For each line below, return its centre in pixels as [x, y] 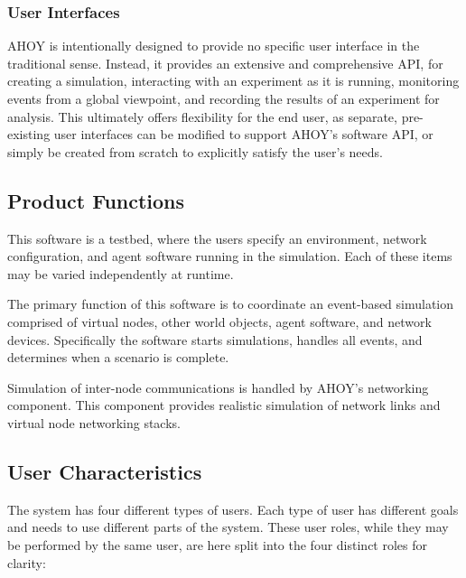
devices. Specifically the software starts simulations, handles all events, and [215, 339]
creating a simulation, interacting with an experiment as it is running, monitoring [233, 81]
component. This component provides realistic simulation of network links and [224, 405]
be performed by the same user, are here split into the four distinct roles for [218, 544]
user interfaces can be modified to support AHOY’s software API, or [243, 134]
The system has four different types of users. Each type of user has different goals [233, 509]
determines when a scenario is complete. [118, 357]
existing [29, 134]
